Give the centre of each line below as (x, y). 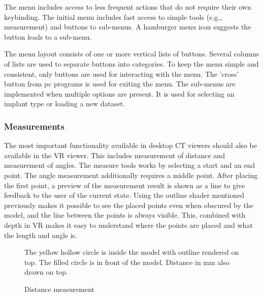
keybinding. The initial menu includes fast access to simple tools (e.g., (113, 17)
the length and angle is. (41, 235)
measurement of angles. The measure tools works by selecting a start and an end (130, 165)
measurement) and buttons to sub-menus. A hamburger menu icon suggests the (128, 27)
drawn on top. (46, 272)
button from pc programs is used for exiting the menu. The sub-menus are (120, 84)
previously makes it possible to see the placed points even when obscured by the (129, 205)
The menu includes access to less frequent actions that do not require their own (128, 7)
